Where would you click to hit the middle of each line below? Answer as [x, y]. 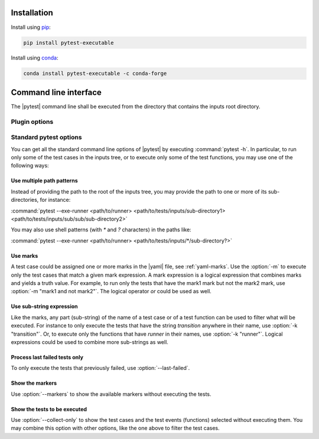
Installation [32, 13]
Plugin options [32, 122]
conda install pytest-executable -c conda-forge [95, 73]
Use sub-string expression [44, 306]
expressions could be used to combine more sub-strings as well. [89, 342]
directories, [25, 200]
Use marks [25, 255]
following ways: [30, 166]
